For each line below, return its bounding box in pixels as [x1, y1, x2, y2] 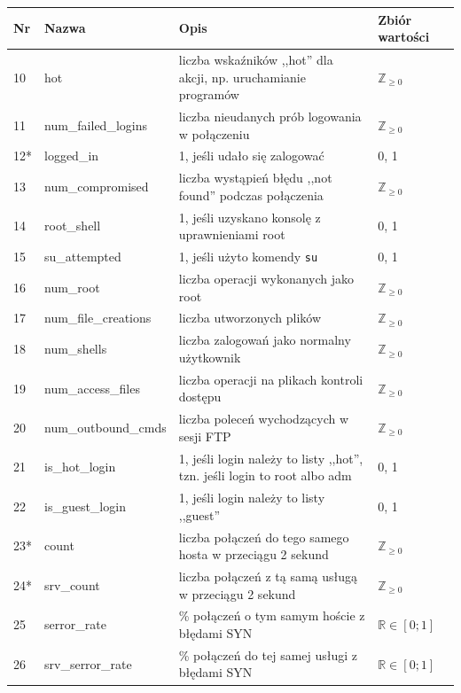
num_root [44, 277, 100, 296]
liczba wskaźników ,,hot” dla [178, 50, 333, 68]
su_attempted [44, 247, 121, 266]
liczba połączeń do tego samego [178, 527, 349, 546]
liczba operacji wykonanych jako [178, 269, 354, 288]
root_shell [44, 216, 101, 235]
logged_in [44, 146, 99, 165]
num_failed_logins [44, 115, 147, 134]
